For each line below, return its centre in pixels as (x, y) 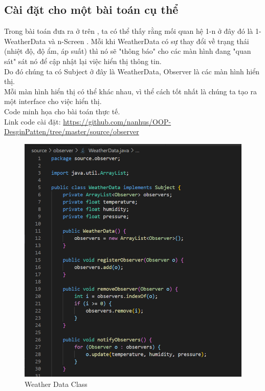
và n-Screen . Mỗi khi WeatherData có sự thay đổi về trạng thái (149, 41)
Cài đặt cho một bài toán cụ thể (91, 9)
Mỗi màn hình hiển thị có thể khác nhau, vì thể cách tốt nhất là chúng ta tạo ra (130, 91)
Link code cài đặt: (32, 121)
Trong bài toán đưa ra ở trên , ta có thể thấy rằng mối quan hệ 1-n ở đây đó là (129, 31)
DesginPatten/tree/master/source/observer (72, 131)
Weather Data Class (56, 384)
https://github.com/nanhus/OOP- (117, 121)
